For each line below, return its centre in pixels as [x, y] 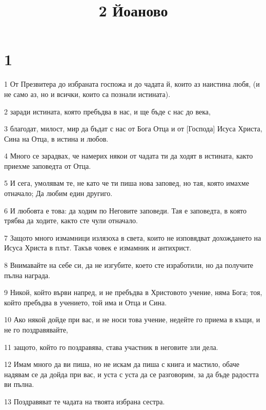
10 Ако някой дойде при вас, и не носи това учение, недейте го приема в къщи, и [132, 319]
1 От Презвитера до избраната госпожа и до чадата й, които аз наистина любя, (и [132, 84]
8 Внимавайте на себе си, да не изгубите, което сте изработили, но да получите [129, 265]
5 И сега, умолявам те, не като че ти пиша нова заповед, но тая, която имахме [127, 183]
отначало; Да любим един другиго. [58, 193]
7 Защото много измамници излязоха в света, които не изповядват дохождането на [133, 237]
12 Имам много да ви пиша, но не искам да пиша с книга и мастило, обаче [122, 364]
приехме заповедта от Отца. [48, 165]
